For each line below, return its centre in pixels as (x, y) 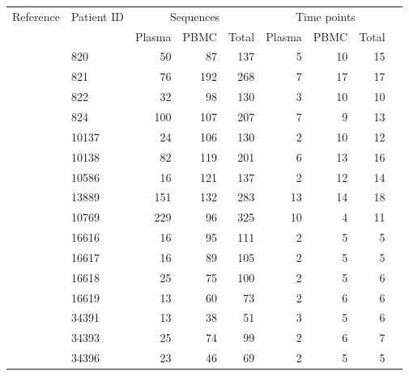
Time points (325, 16)
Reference (36, 16)
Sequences (195, 16)
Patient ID (97, 16)
